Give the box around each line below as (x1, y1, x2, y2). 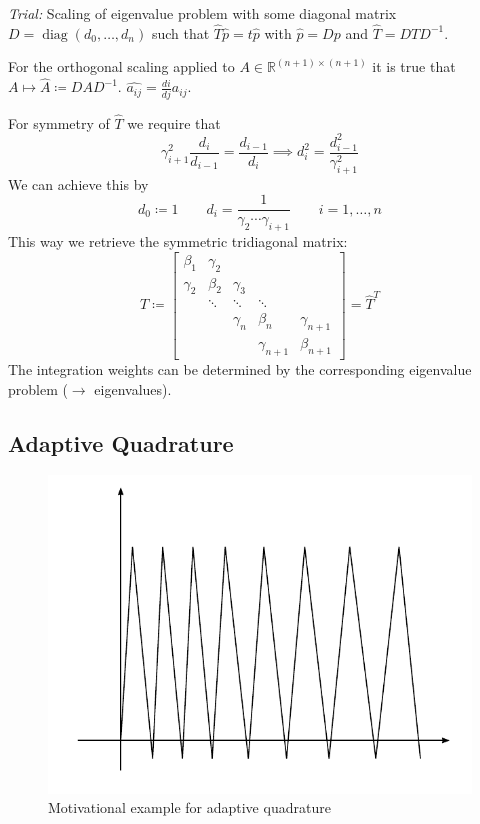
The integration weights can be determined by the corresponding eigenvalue (8, 359, 472, 380)
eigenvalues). (94, 378, 172, 399)
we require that (127, 112, 221, 133)
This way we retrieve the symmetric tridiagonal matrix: (8, 231, 348, 252)
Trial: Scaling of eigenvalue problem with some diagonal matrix (8, 3, 397, 23)
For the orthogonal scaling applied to (8, 56, 235, 77)
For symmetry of (8, 112, 110, 133)
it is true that (372, 56, 456, 77)
